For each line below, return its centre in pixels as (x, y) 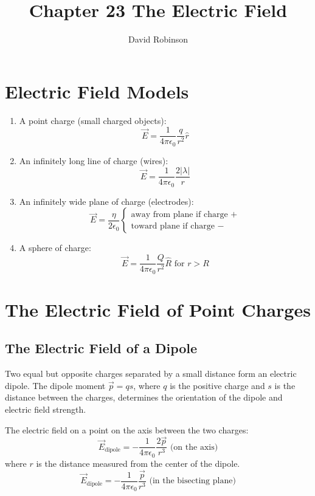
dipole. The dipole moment (55, 385)
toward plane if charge (173, 226)
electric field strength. (46, 409)
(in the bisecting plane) (192, 481)
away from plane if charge (179, 214)
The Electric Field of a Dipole (101, 348)
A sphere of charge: (55, 248)
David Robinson (158, 39)
